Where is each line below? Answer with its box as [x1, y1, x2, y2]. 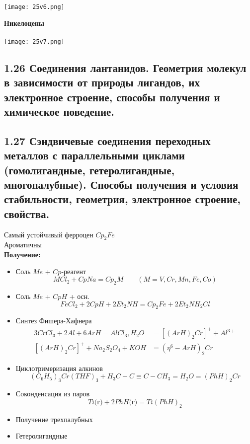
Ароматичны [4, 239, 42, 250]
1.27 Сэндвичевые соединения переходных [4, 133, 211, 148]
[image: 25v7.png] [4, 38, 65, 45]
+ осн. [69, 291, 90, 301]
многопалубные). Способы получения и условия [4, 177, 239, 192]
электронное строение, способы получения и [4, 89, 220, 104]
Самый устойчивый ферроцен [4, 229, 93, 239]
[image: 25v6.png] [4, 3, 65, 10]
